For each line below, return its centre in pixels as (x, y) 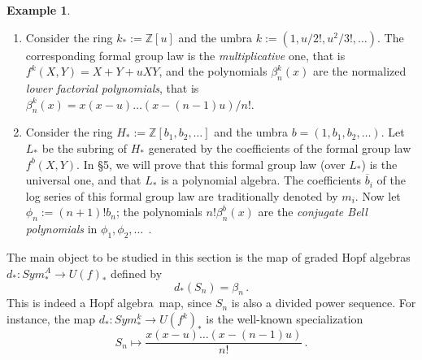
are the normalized (359, 71)
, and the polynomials (213, 71)
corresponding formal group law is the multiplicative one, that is (185, 55)
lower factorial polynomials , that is (112, 87)
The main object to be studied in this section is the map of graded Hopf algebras (209, 256)
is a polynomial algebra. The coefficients (261, 180)
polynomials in (61, 229)
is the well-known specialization (285, 319)
